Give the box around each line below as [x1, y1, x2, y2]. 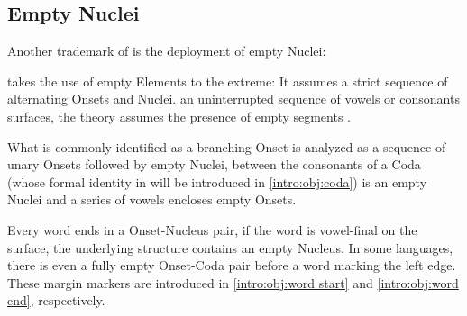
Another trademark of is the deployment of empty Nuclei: [7, 41, 326, 60]
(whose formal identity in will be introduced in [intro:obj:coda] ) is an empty [7, 172, 427, 191]
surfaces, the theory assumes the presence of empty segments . [7, 106, 351, 125]
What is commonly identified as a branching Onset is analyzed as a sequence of [7, 137, 446, 156]
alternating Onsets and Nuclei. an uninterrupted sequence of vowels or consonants [7, 89, 460, 108]
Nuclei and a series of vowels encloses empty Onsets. [7, 190, 297, 209]
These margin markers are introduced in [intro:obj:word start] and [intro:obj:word [7, 273, 459, 292]
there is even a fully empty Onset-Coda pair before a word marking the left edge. [7, 256, 456, 275]
